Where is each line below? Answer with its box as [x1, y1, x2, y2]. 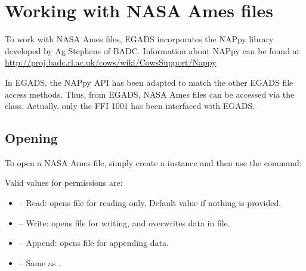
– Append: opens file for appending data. [18, 236, 169, 249]
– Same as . [18, 256, 61, 269]
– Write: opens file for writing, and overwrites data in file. [18, 216, 230, 229]
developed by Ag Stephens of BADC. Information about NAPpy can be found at [5, 44, 301, 57]
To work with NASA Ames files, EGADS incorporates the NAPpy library [5, 33, 274, 45]
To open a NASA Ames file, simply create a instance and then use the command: [5, 156, 302, 169]
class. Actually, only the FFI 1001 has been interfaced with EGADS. [5, 99, 255, 112]
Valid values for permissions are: [5, 176, 123, 189]
